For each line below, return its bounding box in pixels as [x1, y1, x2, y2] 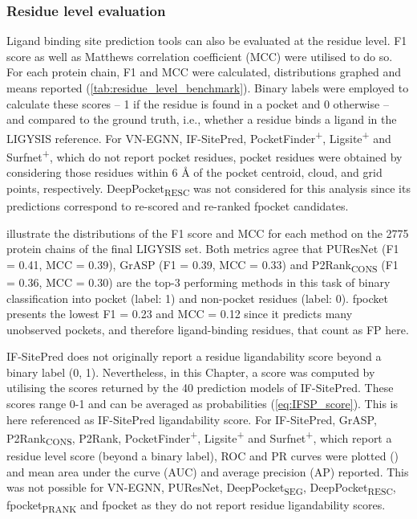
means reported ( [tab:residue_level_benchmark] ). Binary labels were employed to [6, 80, 409, 96]
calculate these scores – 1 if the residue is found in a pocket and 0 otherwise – [6, 95, 389, 112]
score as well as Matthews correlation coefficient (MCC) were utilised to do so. [6, 47, 393, 64]
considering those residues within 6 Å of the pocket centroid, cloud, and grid [6, 164, 383, 181]
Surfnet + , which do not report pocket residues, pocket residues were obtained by [6, 146, 403, 165]
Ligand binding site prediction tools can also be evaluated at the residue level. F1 [6, 32, 407, 49]
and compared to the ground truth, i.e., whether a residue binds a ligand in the [6, 111, 397, 128]
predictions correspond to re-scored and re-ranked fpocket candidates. [6, 198, 349, 214]
